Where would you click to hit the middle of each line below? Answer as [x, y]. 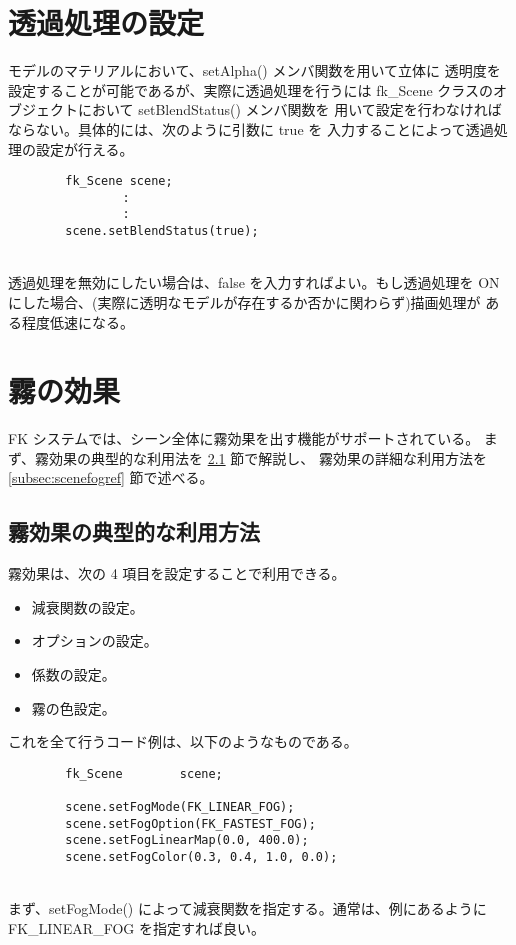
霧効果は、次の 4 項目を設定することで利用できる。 [177, 573]
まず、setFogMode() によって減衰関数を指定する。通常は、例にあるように [247, 908]
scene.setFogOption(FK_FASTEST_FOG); [190, 823]
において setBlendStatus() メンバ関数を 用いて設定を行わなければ [289, 109]
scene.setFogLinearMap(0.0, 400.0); [187, 840]
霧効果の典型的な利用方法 [134, 531]
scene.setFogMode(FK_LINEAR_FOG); [180, 807]
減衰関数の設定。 [87, 606]
